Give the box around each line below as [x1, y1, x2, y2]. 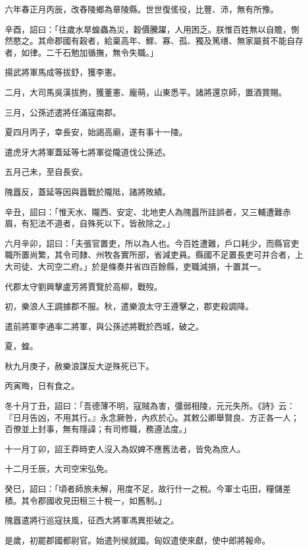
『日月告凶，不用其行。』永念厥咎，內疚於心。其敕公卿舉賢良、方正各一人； [5, 411, 299, 423]
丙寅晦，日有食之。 [5, 379, 79, 392]
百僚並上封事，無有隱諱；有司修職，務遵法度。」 [5, 423, 191, 435]
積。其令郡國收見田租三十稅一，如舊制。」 [5, 494, 166, 506]
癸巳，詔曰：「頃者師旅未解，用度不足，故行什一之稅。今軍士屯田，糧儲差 [5, 482, 291, 495]
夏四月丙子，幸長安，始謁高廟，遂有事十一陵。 [5, 126, 187, 138]
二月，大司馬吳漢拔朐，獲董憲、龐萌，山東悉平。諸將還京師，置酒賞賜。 [5, 85, 287, 98]
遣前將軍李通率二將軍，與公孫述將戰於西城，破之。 [5, 319, 204, 332]
